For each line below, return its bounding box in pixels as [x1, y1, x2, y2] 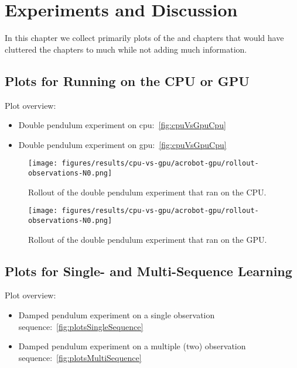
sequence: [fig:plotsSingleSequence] [18, 320, 144, 332]
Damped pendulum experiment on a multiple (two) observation [18, 340, 246, 352]
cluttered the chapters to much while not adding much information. [5, 43, 247, 55]
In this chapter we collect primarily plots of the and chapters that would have [5, 32, 284, 44]
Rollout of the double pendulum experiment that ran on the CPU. [28, 185, 267, 198]
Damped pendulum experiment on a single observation [18, 308, 215, 321]
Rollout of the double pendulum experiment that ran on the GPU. [28, 233, 267, 245]
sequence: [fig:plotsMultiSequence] [18, 351, 142, 363]
